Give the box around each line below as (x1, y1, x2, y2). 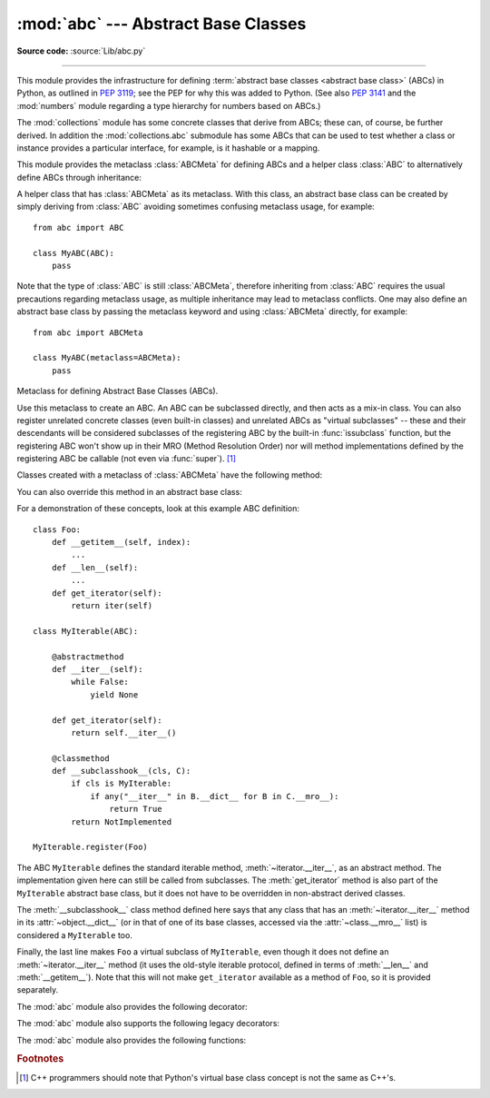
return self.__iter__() (71, 727, 177, 737)
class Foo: (33, 524, 82, 535)
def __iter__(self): (51, 664, 143, 674)
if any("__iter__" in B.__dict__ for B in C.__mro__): (90, 791, 339, 801)
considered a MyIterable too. (16, 929, 133, 940)
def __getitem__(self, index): (51, 537, 191, 548)
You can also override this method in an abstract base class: (16, 486, 242, 497)
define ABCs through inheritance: (16, 172, 142, 183)
